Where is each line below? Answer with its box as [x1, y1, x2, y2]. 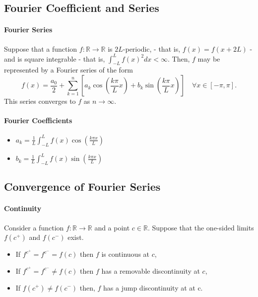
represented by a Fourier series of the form [4, 65, 133, 75]
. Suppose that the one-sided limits [147, 222, 254, 232]
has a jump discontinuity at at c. [103, 282, 203, 293]
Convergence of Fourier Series [4, 179, 161, 194]
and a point [94, 222, 130, 232]
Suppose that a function [4, 43, 77, 54]
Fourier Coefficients [4, 115, 72, 126]
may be [197, 53, 220, 64]
